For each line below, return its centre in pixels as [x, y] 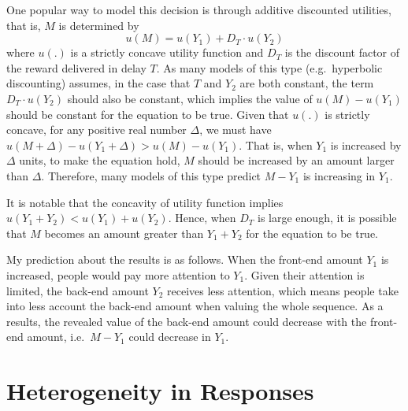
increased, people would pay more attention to [118, 274]
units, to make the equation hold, [100, 160]
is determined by [99, 25]
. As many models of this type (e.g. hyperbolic [269, 67]
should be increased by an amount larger [296, 160]
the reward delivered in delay [76, 67]
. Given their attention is [304, 274]
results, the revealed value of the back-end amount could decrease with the [187, 321]
